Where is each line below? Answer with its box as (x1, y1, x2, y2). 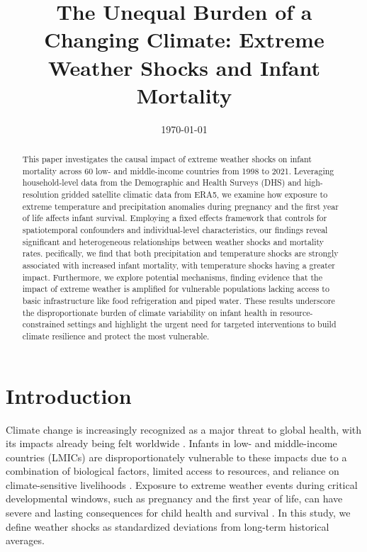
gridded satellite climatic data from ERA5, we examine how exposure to (61, 188, 328, 201)
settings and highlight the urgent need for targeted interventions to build (67, 318, 337, 330)
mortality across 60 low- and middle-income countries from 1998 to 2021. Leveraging (22, 164, 334, 176)
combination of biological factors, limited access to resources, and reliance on (6, 463, 339, 478)
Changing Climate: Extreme (44, 25, 324, 54)
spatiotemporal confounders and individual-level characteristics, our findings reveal (22, 224, 328, 236)
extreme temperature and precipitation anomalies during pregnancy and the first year (22, 200, 339, 212)
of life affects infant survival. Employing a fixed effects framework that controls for (22, 212, 327, 224)
